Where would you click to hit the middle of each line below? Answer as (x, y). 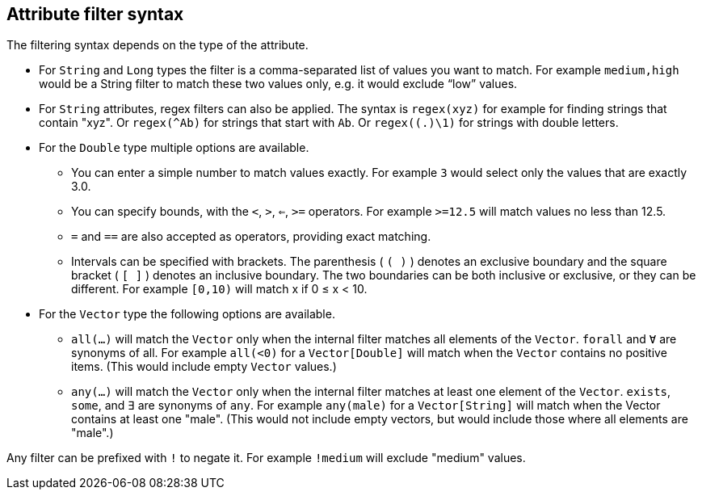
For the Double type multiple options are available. (174, 148)
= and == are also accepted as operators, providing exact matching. (251, 237)
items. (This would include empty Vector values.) (204, 367)
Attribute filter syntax (95, 14)
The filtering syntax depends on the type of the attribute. (158, 45)
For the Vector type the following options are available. (187, 314)
